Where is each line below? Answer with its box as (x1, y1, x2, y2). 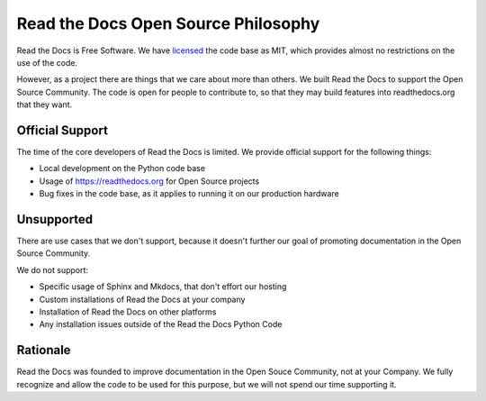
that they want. (16, 99, 72, 110)
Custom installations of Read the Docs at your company (39, 294, 246, 305)
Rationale (16, 342, 71, 358)
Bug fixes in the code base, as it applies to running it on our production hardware (39, 188, 339, 199)
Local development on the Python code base (39, 163, 206, 174)
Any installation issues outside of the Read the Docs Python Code (39, 319, 283, 330)
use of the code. (16, 57, 78, 68)
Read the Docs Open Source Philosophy (16, 14, 320, 33)
